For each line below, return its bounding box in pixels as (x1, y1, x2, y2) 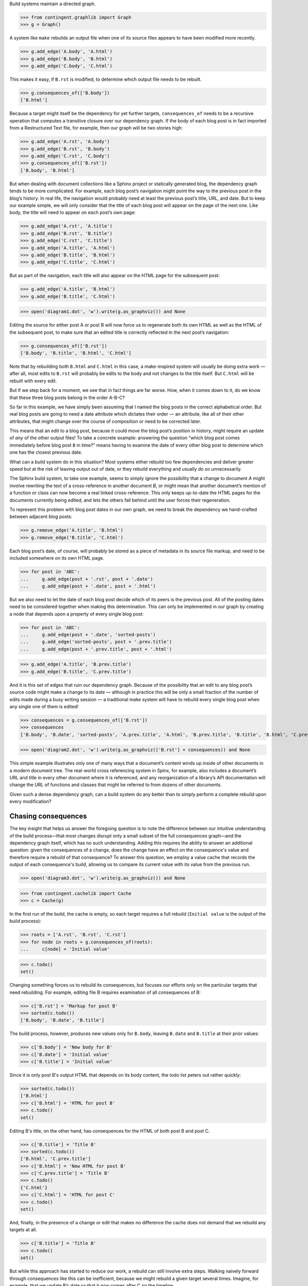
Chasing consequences (9, 812, 87, 820)
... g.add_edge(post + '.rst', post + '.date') (20, 576, 153, 582)
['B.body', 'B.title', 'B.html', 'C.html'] (20, 350, 132, 356)
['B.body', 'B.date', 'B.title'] (20, 1017, 105, 1023)
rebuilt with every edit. (9, 378, 57, 384)
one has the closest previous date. (9, 449, 83, 455)
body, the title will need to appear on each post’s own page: (9, 209, 136, 216)
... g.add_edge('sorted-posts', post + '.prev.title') (20, 639, 172, 645)
